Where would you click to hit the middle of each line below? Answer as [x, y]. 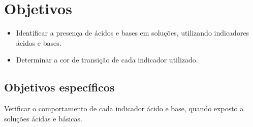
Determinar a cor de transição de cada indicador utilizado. [107, 60]
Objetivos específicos [59, 87]
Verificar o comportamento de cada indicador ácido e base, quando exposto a [124, 108]
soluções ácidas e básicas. [43, 118]
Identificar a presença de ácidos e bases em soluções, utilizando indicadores [133, 33]
